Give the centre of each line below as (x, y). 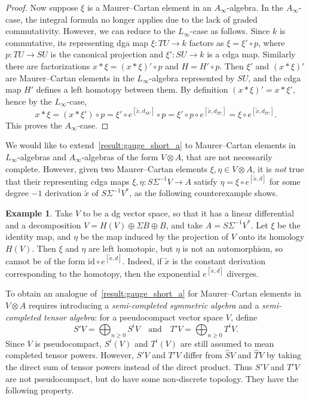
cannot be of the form (45, 260)
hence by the (29, 101)
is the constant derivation (219, 260)
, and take (184, 225)
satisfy (206, 181)
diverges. (243, 273)
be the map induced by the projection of (154, 236)
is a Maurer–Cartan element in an (149, 7)
